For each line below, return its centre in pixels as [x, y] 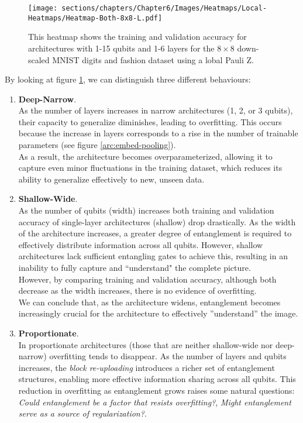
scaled [39, 59]
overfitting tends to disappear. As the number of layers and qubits [168, 356]
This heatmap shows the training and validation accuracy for [137, 37]
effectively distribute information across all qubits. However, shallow [141, 244]
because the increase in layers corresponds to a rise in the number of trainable [158, 133]
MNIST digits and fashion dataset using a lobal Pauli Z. [153, 59]
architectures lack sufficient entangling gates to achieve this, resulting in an [153, 256]
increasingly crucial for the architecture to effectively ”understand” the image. [158, 313]
